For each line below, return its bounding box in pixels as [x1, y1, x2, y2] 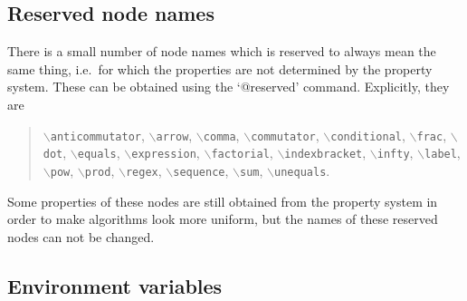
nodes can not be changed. [7, 227, 155, 246]
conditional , [330, 125, 405, 144]
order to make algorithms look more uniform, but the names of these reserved [7, 209, 438, 228]
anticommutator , [50, 125, 145, 144]
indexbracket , [284, 143, 367, 162]
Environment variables [7, 271, 223, 299]
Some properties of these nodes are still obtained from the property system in [7, 191, 438, 210]
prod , [84, 160, 115, 180]
